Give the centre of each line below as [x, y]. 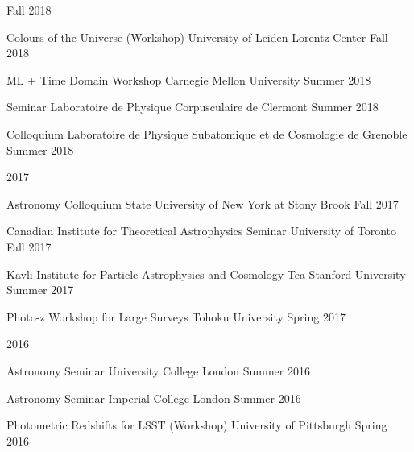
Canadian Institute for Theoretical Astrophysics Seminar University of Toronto [202, 231]
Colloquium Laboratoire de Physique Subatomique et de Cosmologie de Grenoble [207, 133]
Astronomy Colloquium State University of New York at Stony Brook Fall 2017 [203, 203]
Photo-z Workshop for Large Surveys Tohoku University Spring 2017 [176, 316]
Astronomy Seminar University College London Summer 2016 [158, 370]
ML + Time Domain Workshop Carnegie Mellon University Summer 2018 [189, 79]
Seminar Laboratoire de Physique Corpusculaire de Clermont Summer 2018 [193, 107]
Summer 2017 [40, 290]
